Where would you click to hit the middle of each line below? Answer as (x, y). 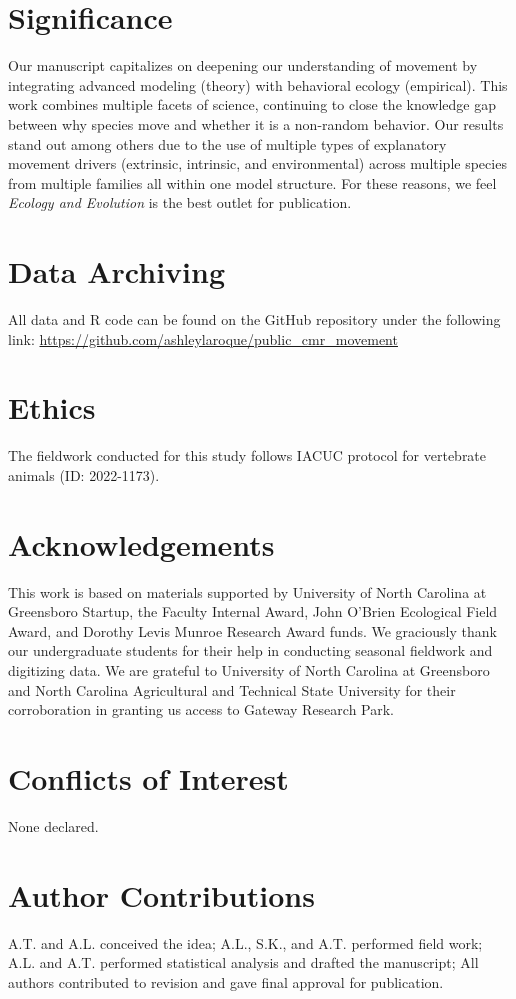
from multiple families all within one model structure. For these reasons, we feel (252, 182)
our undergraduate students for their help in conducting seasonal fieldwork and (250, 650)
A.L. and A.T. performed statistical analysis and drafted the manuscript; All (243, 962)
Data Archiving (117, 271)
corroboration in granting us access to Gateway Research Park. (201, 709)
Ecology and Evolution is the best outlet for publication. (180, 202)
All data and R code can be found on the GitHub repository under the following (254, 319)
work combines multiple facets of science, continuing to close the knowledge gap (252, 104)
